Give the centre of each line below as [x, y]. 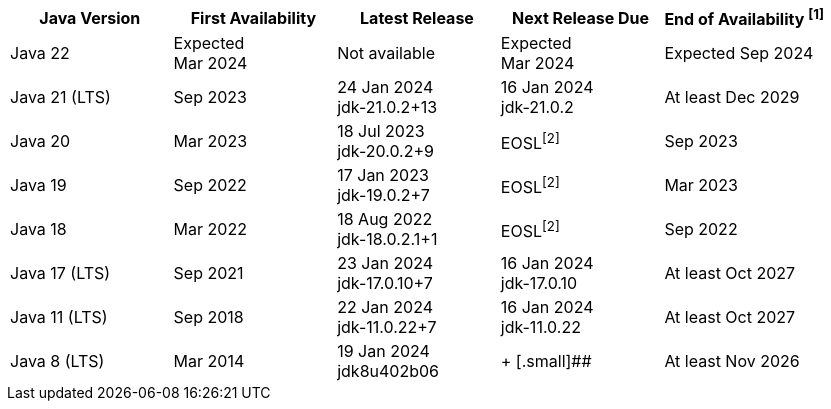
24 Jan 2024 [385, 87]
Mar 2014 [209, 361]
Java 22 [40, 53]
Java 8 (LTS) [57, 361]
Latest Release [417, 17]
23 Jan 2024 [385, 263]
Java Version [90, 17]
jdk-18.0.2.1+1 [387, 239]
